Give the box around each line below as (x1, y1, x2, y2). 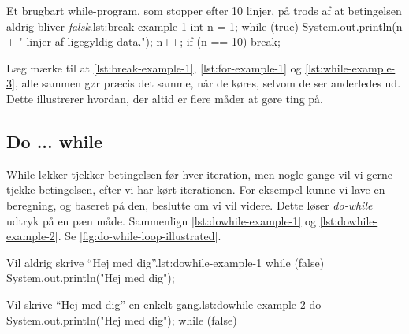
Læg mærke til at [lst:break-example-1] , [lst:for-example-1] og (6, 59, 302, 76)
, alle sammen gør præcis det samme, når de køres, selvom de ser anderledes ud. (14, 75, 401, 91)
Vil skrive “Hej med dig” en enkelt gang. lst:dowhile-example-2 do (6, 295, 322, 312)
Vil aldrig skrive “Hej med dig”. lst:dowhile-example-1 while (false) (6, 254, 325, 270)
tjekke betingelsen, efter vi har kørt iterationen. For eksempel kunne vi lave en (6, 181, 385, 198)
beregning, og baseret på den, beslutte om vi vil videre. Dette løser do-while (6, 196, 373, 213)
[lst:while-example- (305, 59, 396, 76)
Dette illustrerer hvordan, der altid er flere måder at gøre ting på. (6, 90, 323, 106)
